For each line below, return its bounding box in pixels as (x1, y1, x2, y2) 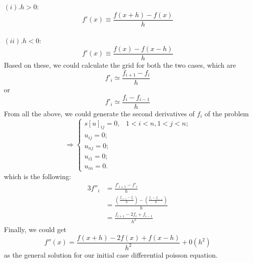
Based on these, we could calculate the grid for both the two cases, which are (4, 59, 236, 70)
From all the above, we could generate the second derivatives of (4, 108, 195, 118)
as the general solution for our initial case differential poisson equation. (4, 249, 218, 260)
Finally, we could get (4, 224, 66, 234)
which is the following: (4, 171, 71, 181)
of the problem (204, 108, 249, 118)
